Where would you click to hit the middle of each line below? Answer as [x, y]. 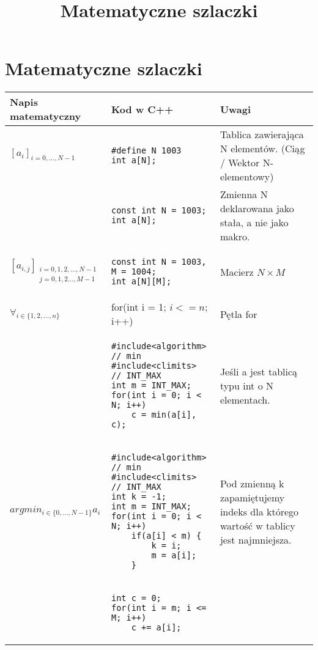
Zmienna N [244, 194]
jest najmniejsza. [256, 539]
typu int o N [246, 385]
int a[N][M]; [141, 282]
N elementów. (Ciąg [262, 149]
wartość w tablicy [257, 525]
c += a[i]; [156, 628]
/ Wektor [240, 163]
